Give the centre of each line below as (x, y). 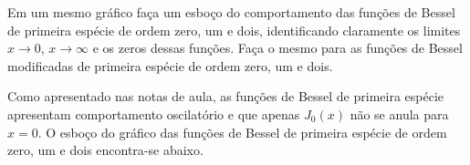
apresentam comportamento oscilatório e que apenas (154, 113)
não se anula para (399, 113)
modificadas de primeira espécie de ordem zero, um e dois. (170, 65)
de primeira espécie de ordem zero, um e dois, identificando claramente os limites (234, 30)
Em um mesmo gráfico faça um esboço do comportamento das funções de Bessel (231, 12)
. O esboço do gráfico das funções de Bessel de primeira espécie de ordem (242, 132)
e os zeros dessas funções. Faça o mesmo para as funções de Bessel (277, 48)
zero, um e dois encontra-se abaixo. (105, 150)
